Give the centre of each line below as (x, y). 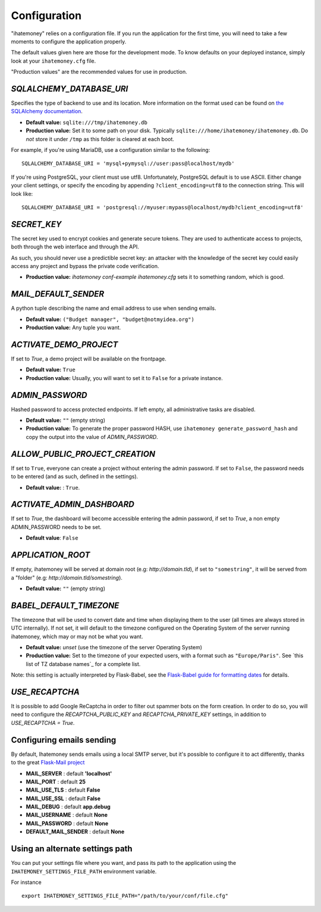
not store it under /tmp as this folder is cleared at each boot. (100, 139)
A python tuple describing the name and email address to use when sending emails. (114, 308)
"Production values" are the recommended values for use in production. (99, 72)
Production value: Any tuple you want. (73, 328)
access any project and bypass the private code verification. (85, 266)
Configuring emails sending (64, 740)
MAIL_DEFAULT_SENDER (58, 294)
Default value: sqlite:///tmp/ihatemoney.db (87, 122)
